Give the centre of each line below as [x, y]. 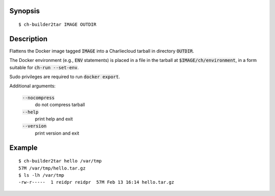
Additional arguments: [33, 86]
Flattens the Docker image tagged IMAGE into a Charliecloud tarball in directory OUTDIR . [102, 51]
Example [23, 148]
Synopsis [25, 11]
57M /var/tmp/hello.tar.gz [52, 168]
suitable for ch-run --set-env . [44, 67]
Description [29, 39]
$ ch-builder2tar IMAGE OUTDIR [58, 25]
